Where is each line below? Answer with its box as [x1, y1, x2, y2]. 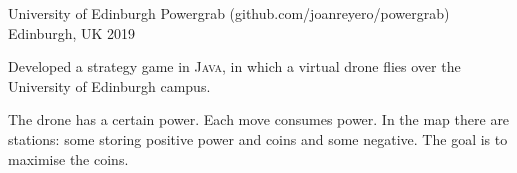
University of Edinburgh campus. [8, 75, 211, 96]
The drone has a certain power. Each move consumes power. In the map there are [8, 109, 510, 130]
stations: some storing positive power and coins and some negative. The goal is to [8, 128, 508, 149]
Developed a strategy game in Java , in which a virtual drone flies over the [8, 56, 461, 77]
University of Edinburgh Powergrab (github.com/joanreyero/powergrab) [8, 3, 450, 23]
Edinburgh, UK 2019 [8, 22, 136, 43]
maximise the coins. [8, 148, 129, 169]
